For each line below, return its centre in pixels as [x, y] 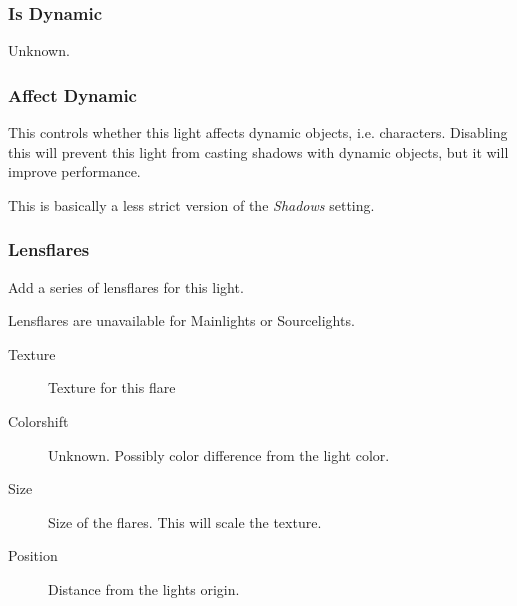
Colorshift [38, 421]
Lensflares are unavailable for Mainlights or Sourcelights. [181, 320]
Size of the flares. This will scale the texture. [185, 521]
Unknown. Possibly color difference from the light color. [219, 454]
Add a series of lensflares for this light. [126, 286]
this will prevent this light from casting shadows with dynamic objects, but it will [258, 151]
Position [33, 555]
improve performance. [74, 171]
